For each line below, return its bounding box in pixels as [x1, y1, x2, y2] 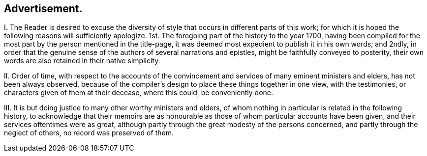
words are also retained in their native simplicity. [4, 56, 160, 65]
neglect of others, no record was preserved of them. [4, 129, 174, 137]
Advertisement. [4, 2, 83, 15]
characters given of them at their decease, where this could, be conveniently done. [4, 88, 274, 97]
